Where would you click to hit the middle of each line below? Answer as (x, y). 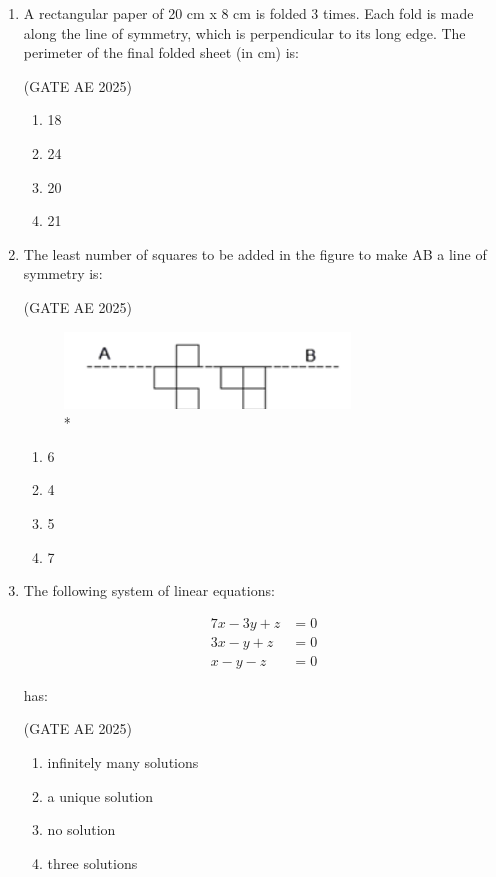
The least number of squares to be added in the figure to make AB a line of (255, 253)
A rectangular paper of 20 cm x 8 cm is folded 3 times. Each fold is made (248, 13)
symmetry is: (63, 273)
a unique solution (100, 795)
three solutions (92, 862)
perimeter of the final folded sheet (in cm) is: (161, 52)
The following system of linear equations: (149, 590)
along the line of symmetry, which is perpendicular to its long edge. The (244, 32)
